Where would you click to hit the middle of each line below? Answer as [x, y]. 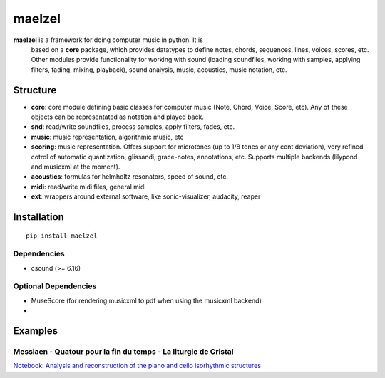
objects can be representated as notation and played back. [118, 117]
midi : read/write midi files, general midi [88, 187]
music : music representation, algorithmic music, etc [107, 137]
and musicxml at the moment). [76, 167]
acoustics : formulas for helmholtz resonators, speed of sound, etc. [129, 177]
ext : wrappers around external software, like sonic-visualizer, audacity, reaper [146, 196]
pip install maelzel [62, 236]
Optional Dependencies [55, 286]
